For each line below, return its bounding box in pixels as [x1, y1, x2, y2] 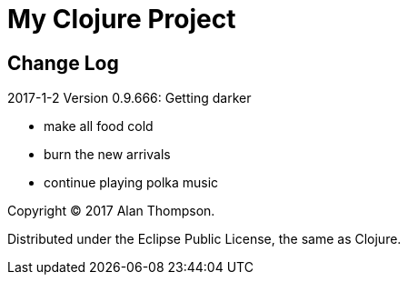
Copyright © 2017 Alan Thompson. [7, 203, 215, 219]
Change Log [7, 51, 119, 75]
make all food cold [44, 118, 154, 135]
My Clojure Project [7, 4, 236, 35]
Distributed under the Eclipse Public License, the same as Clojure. [7, 231, 402, 247]
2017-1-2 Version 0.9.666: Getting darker [7, 90, 252, 106]
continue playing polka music [44, 175, 219, 191]
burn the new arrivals [44, 146, 171, 163]
